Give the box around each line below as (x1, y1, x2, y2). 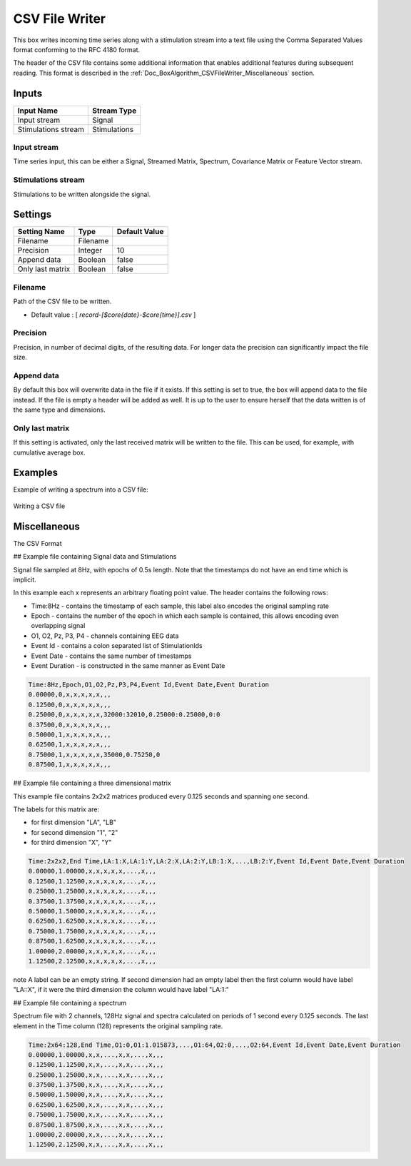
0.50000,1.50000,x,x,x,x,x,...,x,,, (28, 907, 157, 916)
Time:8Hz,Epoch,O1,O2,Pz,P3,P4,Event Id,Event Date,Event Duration (28, 681, 270, 689)
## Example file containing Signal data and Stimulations (13, 552, 177, 561)
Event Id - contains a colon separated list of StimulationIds (31, 642, 203, 650)
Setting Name (17, 227, 66, 237)
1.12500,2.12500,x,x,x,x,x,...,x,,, (28, 957, 157, 965)
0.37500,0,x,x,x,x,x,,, (28, 721, 112, 729)
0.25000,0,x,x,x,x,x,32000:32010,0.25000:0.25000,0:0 (28, 711, 220, 719)
